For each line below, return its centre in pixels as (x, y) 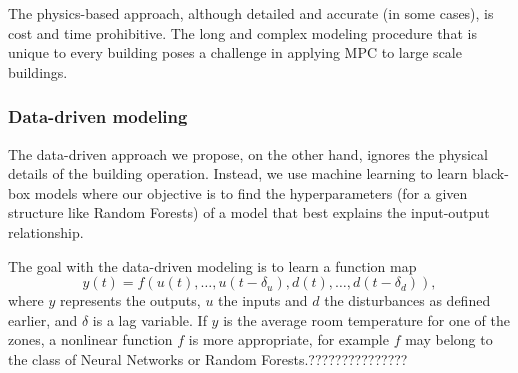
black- (490, 173)
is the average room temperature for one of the (366, 319)
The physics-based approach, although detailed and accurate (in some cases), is (251, 13)
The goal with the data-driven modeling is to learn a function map (212, 265)
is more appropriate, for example (288, 339)
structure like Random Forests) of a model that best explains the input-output (249, 212)
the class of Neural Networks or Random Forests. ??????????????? (208, 358)
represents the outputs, (130, 300)
